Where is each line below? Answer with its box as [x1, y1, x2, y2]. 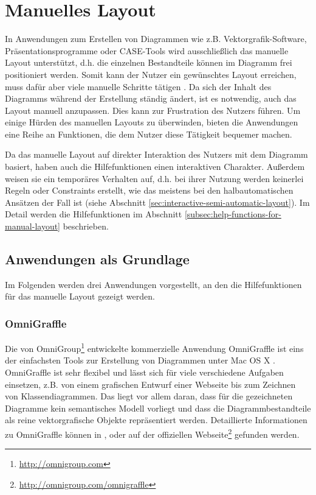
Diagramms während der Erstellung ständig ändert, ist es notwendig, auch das [5, 92, 297, 105]
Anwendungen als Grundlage [5, 250, 190, 269]
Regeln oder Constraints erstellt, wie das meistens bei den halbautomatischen [5, 184, 294, 197]
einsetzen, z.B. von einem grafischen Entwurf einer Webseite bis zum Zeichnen [5, 377, 296, 390]
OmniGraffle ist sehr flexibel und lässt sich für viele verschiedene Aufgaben [5, 366, 284, 379]
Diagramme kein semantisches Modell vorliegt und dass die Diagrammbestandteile [5, 401, 311, 414]
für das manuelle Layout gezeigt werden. [5, 290, 155, 303]
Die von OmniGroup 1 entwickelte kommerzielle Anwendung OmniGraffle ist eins [5, 340, 304, 354]
